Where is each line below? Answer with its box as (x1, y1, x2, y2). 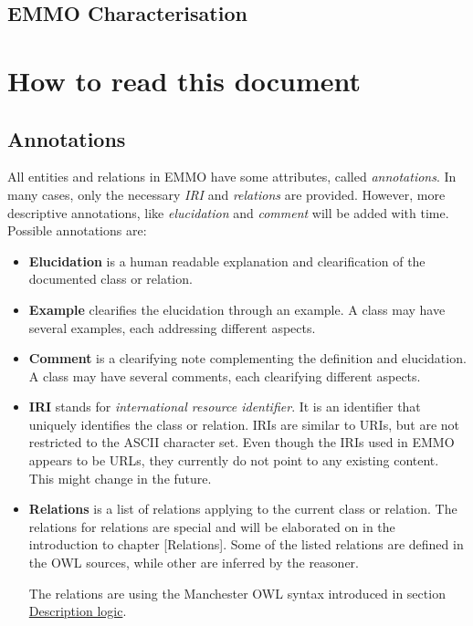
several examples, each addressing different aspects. (28, 318, 316, 337)
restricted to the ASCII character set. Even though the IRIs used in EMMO (28, 433, 455, 452)
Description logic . (28, 601, 127, 621)
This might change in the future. (28, 468, 212, 487)
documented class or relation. (28, 269, 193, 288)
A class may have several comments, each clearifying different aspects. (28, 366, 421, 385)
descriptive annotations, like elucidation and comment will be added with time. (7, 203, 449, 222)
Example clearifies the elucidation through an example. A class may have (28, 299, 446, 318)
